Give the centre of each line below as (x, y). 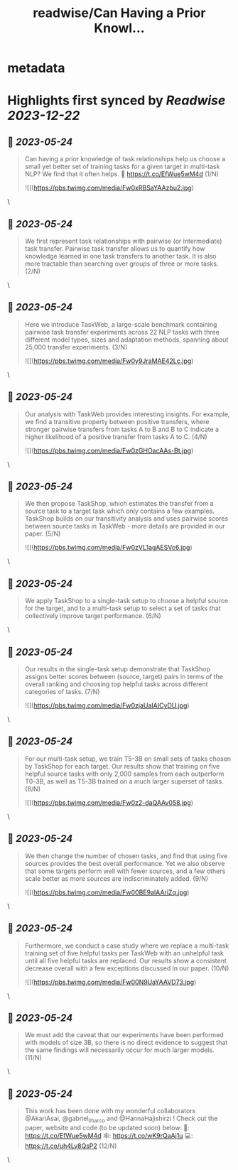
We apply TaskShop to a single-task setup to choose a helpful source (126, 601)
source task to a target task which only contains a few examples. (119, 511)
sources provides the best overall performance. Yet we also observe (125, 863)
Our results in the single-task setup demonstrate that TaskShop (118, 669)
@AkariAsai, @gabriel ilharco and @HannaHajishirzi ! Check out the (121, 1119)
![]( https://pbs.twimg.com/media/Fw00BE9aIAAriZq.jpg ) (107, 892)
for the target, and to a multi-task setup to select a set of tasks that (123, 608)
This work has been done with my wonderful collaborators (110, 1111)
